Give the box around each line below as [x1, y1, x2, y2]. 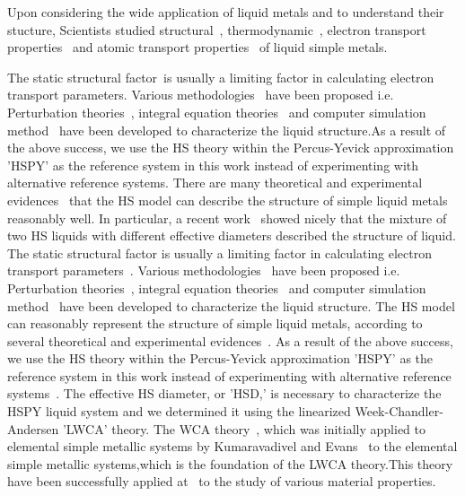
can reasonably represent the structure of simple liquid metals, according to [7, 314, 423, 333]
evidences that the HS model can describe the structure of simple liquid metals [7, 190, 448, 209]
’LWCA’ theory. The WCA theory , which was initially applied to [62, 419, 426, 438]
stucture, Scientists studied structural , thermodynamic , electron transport [7, 20, 426, 39]
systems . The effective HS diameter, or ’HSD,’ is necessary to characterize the [7, 384, 442, 403]
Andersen [7, 419, 59, 438]
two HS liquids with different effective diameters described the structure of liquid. [7, 226, 456, 245]
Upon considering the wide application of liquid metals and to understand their [7, 3, 444, 21]
